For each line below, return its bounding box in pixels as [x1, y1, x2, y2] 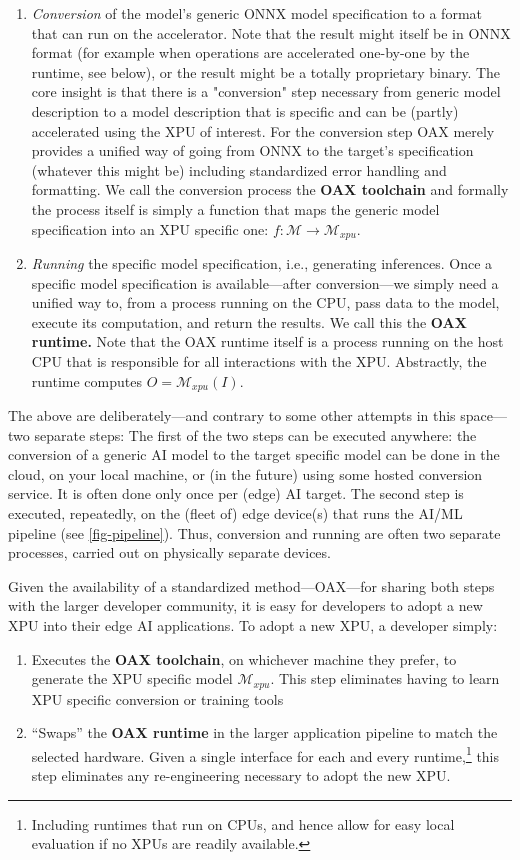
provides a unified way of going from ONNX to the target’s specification [31, 140, 474, 161]
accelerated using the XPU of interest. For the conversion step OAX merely [31, 120, 495, 141]
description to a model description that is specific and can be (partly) [31, 100, 459, 121]
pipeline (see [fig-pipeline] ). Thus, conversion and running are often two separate [8, 522, 501, 543]
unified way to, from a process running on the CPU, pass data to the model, [31, 292, 500, 313]
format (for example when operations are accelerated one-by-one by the [31, 42, 470, 63]
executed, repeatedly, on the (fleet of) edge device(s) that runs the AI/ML [8, 502, 463, 523]
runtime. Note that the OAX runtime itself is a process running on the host [31, 331, 504, 352]
